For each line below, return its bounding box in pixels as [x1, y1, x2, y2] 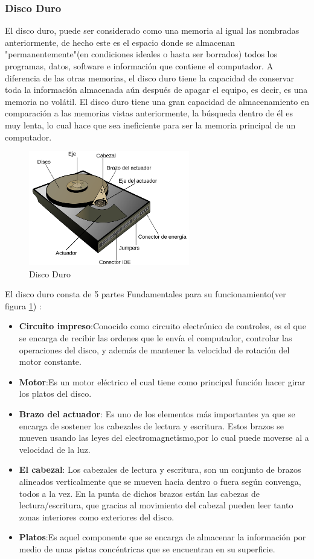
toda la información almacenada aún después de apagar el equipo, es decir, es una [5, 83, 308, 96]
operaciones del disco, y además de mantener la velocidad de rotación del [19, 343, 290, 356]
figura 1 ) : [5, 299, 42, 312]
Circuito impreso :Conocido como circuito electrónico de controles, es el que [19, 320, 306, 332]
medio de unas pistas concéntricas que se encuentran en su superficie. [19, 542, 275, 555]
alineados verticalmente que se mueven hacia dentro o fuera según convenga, [19, 475, 301, 487]
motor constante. [19, 355, 82, 368]
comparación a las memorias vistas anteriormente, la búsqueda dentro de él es [5, 107, 293, 119]
